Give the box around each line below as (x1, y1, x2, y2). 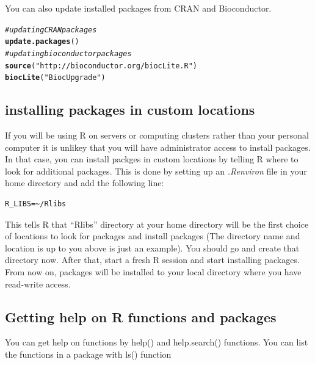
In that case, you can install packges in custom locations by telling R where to (5, 153, 299, 165)
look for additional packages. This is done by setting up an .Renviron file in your (5, 164, 307, 177)
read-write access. (5, 277, 71, 290)
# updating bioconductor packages (5, 49, 132, 58)
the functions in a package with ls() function (5, 348, 172, 360)
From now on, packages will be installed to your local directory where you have (5, 266, 302, 278)
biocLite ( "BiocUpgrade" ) (5, 73, 106, 82)
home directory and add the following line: (5, 176, 164, 189)
